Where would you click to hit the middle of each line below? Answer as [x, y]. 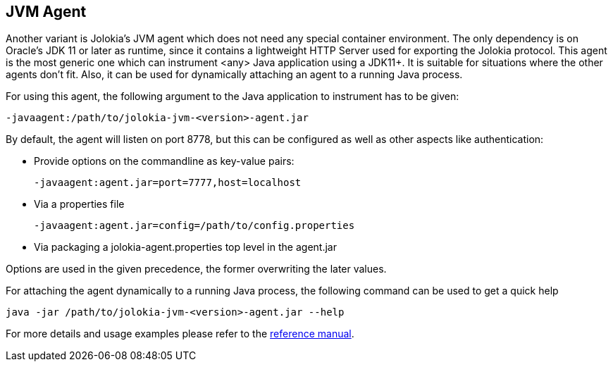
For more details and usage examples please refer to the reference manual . [180, 334]
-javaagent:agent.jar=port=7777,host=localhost [168, 183]
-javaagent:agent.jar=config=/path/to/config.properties [194, 226]
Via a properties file [79, 204]
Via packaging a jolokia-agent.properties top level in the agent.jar [185, 247]
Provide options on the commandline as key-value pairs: [164, 161]
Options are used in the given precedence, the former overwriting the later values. [196, 269]
